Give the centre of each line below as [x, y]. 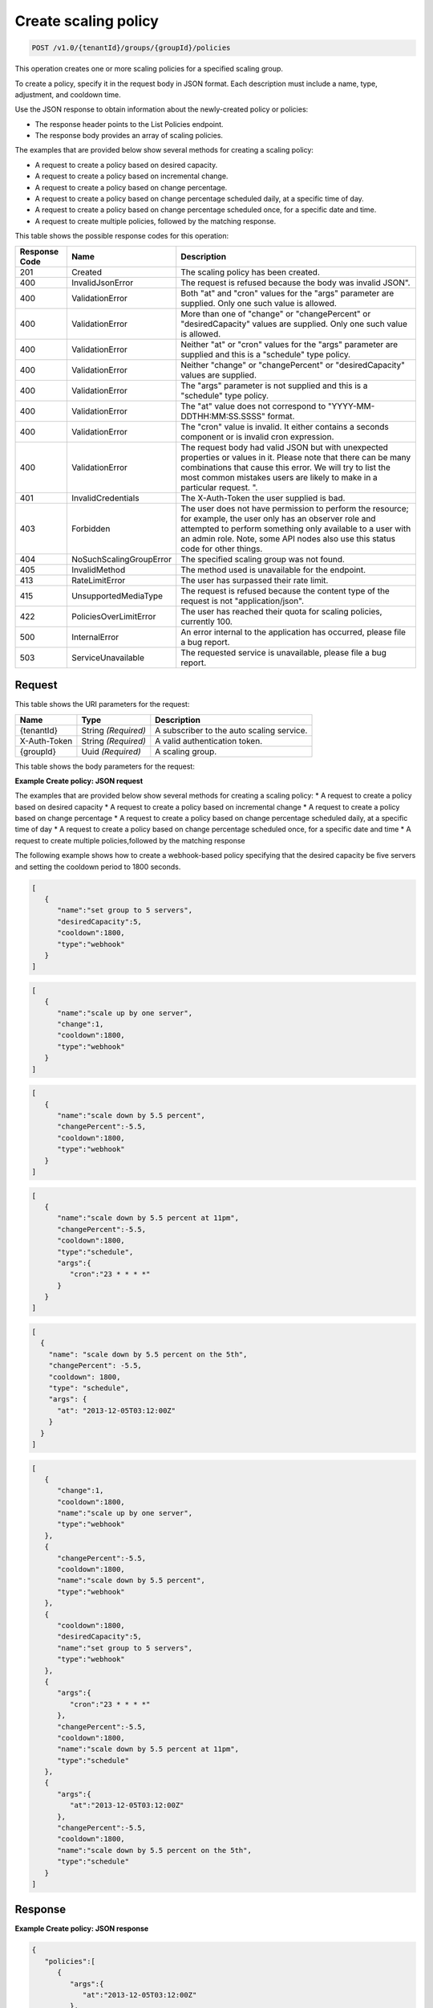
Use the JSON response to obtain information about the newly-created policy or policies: [162, 109]
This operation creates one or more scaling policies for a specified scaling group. [149, 69]
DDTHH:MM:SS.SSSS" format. [238, 416]
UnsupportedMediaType [117, 596]
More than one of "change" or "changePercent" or [276, 313]
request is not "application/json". [243, 601]
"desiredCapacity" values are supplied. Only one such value [294, 324]
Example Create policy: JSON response [82, 1928]
